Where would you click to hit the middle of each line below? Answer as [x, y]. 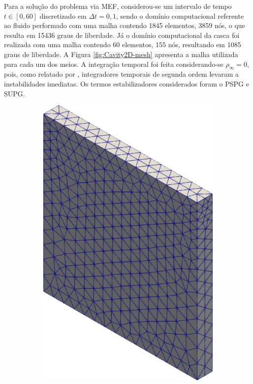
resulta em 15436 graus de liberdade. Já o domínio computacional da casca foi [122, 35]
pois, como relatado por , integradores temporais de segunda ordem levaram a [121, 74]
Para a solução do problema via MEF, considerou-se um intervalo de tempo [118, 6]
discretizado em [63, 15]
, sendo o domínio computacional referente [180, 15]
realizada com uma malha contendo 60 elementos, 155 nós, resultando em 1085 [123, 44]
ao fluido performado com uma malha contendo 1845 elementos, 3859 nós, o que [125, 25]
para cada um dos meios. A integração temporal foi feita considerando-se [114, 64]
